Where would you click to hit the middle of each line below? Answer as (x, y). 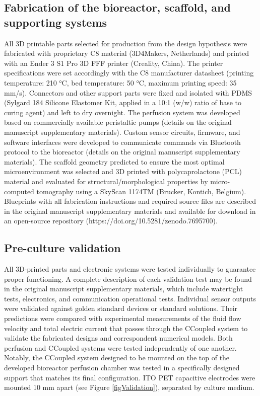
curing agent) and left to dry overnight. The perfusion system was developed (122, 112)
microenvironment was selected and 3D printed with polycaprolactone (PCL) (123, 171)
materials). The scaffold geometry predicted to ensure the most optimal (114, 161)
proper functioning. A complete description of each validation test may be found (128, 279)
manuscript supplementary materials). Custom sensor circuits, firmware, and (122, 132)
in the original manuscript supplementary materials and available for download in (130, 211)
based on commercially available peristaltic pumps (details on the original (118, 122)
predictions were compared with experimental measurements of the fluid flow (123, 318)
